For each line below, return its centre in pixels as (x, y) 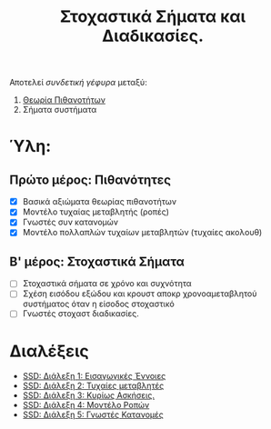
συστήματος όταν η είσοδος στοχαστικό (98, 304)
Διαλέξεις (49, 351)
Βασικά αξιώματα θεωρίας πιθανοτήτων (100, 202)
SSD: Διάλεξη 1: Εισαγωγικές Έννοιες (94, 376)
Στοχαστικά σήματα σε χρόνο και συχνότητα (107, 284)
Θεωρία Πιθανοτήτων (64, 100)
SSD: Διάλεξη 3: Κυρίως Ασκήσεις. (89, 395)
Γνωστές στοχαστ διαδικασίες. (80, 314)
